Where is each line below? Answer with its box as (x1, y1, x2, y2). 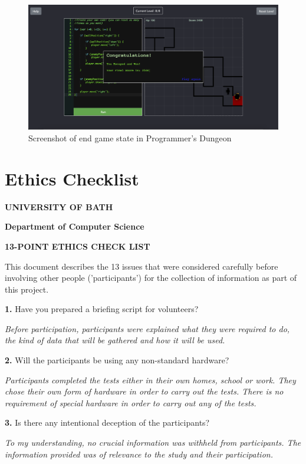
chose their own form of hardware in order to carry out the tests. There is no (5, 385, 284, 397)
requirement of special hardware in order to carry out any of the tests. (5, 396, 256, 409)
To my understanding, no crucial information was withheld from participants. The (5, 436, 301, 449)
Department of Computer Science (5, 220, 144, 233)
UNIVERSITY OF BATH (5, 200, 113, 213)
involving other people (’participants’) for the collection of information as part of (5, 271, 297, 284)
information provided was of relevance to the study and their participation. (5, 448, 273, 460)
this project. (5, 283, 49, 295)
